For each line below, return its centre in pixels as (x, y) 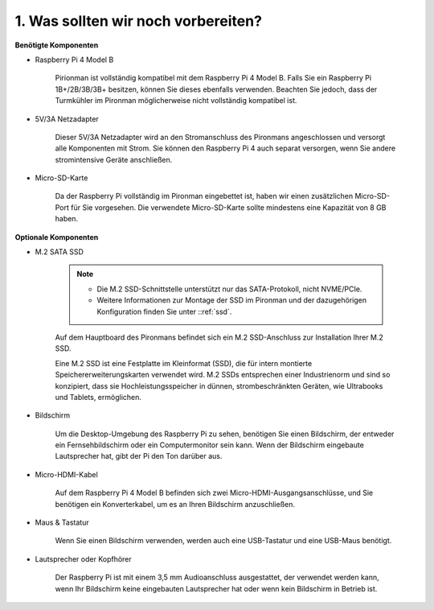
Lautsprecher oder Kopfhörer (83, 558)
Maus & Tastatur (62, 522)
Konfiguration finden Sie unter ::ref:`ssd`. (164, 311)
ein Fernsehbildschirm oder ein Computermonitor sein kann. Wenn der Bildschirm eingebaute (210, 445)
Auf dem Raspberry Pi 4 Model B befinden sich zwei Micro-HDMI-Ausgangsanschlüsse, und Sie (214, 493)
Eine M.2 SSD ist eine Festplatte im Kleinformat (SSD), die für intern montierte (184, 363)
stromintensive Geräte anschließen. (114, 159)
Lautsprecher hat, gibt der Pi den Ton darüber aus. (139, 456)
